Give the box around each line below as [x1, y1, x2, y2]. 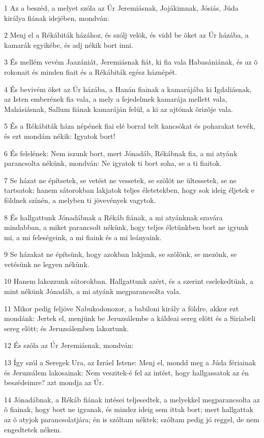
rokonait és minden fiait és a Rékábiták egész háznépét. [4, 66, 177, 77]
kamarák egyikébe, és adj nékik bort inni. [4, 39, 133, 50]
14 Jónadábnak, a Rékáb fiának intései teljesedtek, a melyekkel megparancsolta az [4, 394, 260, 404]
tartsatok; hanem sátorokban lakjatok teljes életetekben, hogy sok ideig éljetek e [4, 185, 254, 195]
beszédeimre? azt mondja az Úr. [4, 377, 104, 388]
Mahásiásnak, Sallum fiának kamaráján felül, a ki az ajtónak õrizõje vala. [4, 103, 233, 114]
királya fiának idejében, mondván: [4, 12, 109, 23]
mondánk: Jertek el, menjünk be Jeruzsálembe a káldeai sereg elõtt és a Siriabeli [4, 313, 256, 324]
